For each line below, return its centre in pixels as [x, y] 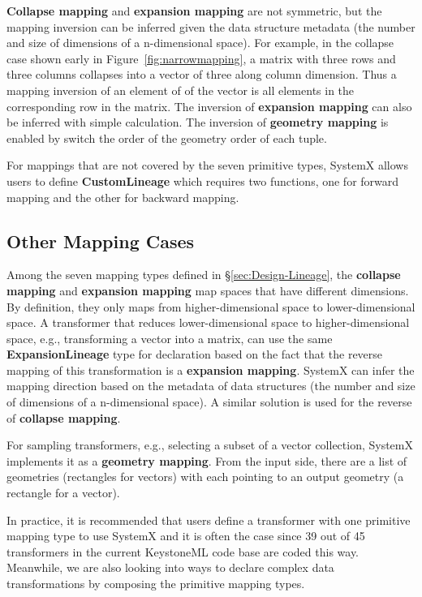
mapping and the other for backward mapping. [123, 197]
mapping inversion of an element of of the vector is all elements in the [181, 90]
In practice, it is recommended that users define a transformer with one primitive [209, 520]
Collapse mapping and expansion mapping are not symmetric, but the [194, 11]
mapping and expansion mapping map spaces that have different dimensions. [208, 290]
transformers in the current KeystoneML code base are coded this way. [183, 551]
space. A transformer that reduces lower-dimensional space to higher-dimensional [208, 322]
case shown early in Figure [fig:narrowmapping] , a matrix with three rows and [201, 58]
